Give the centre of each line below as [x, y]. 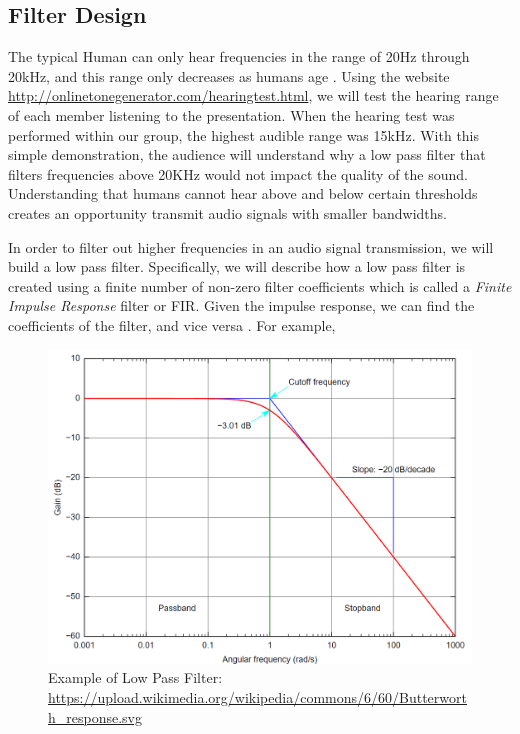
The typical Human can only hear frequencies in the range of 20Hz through [239, 56]
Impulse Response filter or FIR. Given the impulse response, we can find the [241, 305]
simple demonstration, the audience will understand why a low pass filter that [247, 154]
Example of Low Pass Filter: [135, 677]
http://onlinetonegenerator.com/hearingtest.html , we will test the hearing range [253, 95]
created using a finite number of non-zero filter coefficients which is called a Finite [260, 285]
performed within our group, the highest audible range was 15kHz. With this [244, 134]
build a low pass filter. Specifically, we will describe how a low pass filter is [237, 266]
